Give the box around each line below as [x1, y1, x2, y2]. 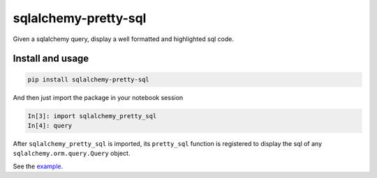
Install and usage [13, 53, 89, 65]
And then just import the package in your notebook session [13, 93, 184, 102]
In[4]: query [27, 122, 73, 129]
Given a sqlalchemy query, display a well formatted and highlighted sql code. [13, 35, 234, 43]
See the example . [13, 162, 63, 170]
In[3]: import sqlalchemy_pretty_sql [27, 112, 157, 120]
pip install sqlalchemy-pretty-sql [27, 75, 149, 83]
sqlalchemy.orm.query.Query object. [13, 149, 131, 158]
